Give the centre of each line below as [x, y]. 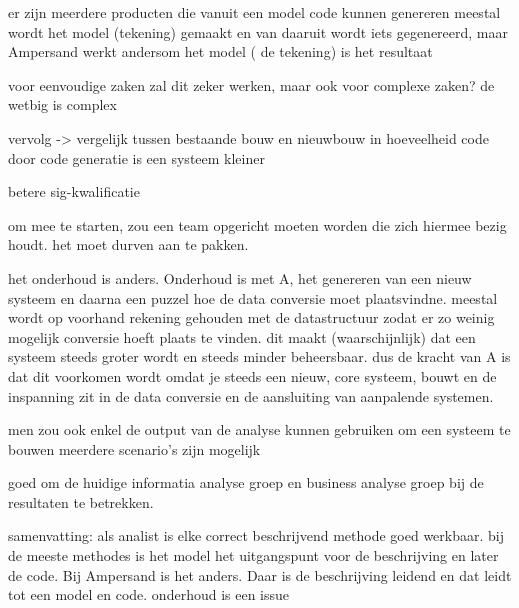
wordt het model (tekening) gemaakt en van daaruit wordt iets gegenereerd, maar [258, 31]
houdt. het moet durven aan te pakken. [128, 244]
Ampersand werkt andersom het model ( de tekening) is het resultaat [220, 51]
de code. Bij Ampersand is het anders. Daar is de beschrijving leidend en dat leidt [260, 574]
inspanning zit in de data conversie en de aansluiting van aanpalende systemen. [251, 395]
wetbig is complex [62, 104]
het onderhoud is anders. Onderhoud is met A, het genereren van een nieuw [240, 277]
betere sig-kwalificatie [74, 191]
